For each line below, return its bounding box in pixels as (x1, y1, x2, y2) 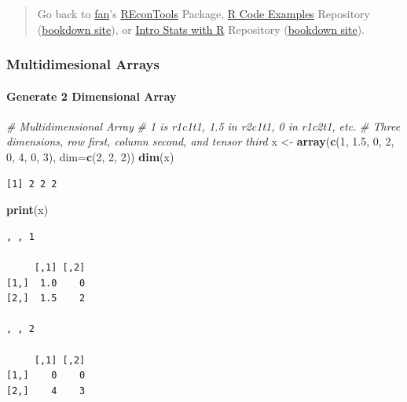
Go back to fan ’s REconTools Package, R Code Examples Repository (37, 6, 370, 21)
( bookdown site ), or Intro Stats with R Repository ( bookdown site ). (37, 20, 365, 37)
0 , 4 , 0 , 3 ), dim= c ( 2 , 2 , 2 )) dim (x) (6, 149, 174, 165)
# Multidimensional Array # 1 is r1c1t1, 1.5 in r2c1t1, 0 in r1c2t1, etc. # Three (6, 117, 401, 134)
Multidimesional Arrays (6, 54, 159, 74)
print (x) (6, 201, 49, 218)
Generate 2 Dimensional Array (6, 87, 177, 104)
